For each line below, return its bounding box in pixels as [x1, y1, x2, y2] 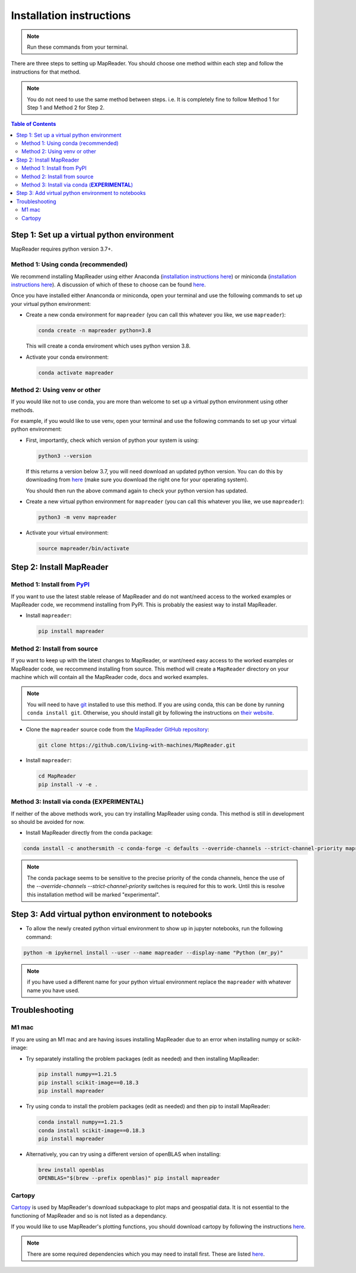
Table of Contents [11, 121, 56, 128]
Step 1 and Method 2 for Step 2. [27, 104, 105, 111]
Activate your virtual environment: [26, 529, 109, 536]
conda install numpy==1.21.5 [38, 1119, 123, 1126]
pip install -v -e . [38, 781, 98, 788]
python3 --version [38, 452, 92, 459]
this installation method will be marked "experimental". [27, 891, 160, 898]
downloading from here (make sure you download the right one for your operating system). [26, 476, 249, 484]
